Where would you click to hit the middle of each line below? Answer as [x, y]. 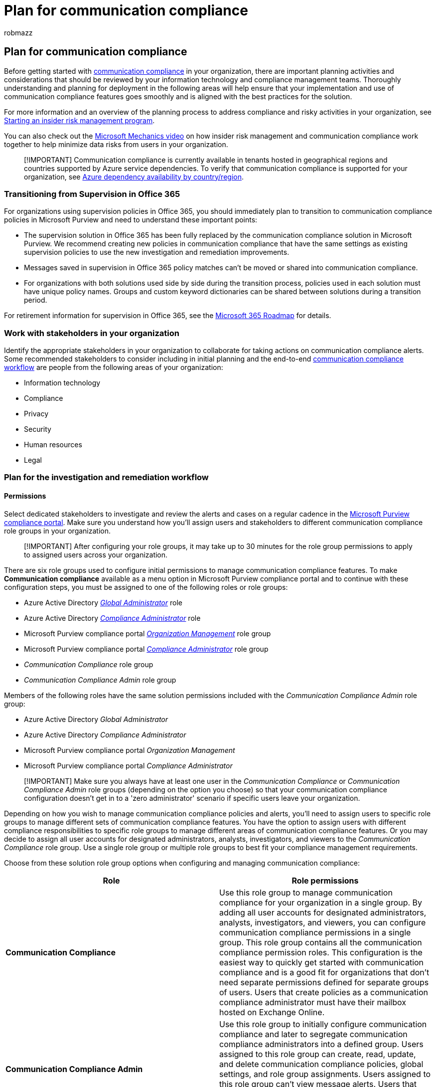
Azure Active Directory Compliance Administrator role [112, 618]
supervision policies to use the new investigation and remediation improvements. [157, 252]
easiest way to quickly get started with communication [322, 962]
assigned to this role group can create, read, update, [318, 1054]
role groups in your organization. [57, 531]
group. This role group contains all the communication [321, 942]
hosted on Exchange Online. [272, 1012]
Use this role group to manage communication [306, 892]
